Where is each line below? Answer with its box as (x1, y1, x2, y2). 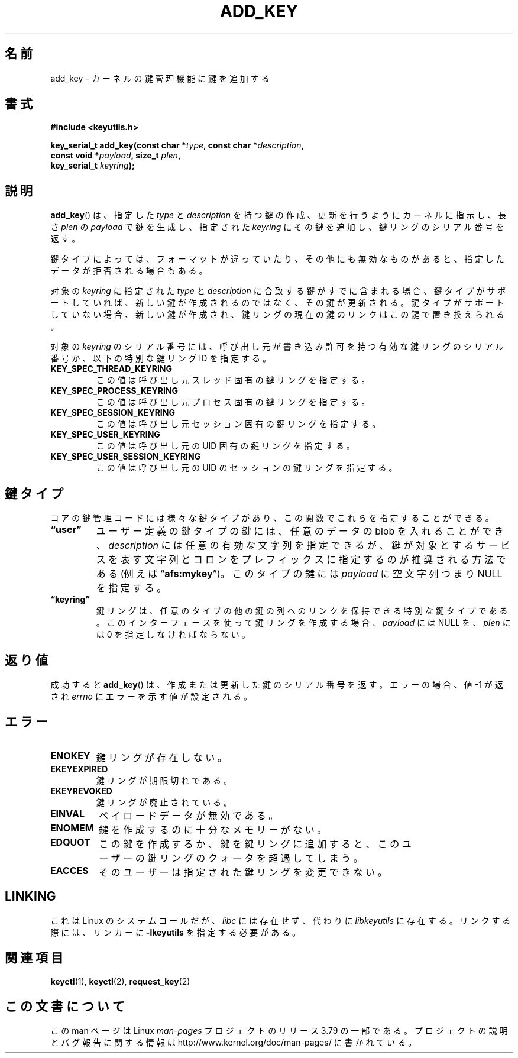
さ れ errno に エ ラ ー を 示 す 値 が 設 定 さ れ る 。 (50, 691, 252, 701)
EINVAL (50, 807, 85, 820)
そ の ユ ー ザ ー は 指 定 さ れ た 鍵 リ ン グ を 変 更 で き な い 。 (99, 866, 387, 878)
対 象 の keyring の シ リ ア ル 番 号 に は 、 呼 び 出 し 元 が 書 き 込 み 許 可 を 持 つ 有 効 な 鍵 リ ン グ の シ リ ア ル (50, 341, 504, 352)
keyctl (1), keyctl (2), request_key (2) (50, 976, 190, 986)
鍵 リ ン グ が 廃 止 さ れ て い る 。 (96, 797, 232, 807)
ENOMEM (50, 821, 94, 834)
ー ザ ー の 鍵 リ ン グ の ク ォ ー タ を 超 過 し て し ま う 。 (99, 852, 363, 864)
